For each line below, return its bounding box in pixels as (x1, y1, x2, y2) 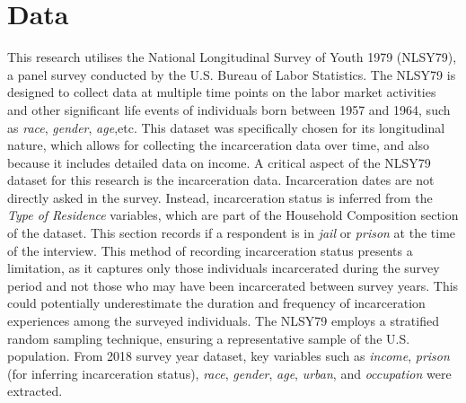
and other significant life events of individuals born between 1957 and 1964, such (7, 100, 451, 118)
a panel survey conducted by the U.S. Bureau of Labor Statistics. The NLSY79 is (7, 65, 456, 83)
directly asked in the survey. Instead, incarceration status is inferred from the (7, 188, 433, 206)
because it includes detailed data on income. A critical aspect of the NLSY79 (7, 153, 431, 171)
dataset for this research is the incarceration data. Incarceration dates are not (7, 171, 435, 189)
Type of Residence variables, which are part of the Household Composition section (7, 206, 459, 224)
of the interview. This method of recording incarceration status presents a (7, 241, 413, 259)
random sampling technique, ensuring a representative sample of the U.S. (7, 329, 410, 347)
